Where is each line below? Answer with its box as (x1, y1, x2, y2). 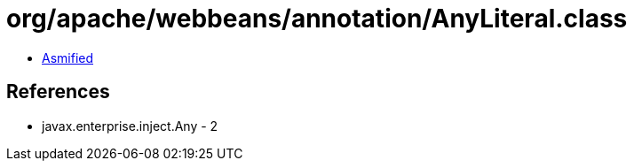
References (6, 80, 110, 103)
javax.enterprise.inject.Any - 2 (42, 118, 218, 134)
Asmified (42, 50, 94, 65)
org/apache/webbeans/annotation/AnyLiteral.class (6, 4, 628, 34)
